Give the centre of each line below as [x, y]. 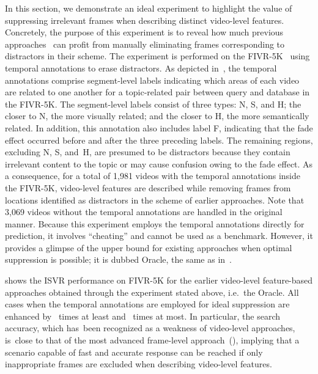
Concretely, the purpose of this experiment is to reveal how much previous [144, 32]
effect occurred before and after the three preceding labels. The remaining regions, [159, 140]
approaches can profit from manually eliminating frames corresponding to [145, 44]
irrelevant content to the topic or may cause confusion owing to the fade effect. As [159, 163]
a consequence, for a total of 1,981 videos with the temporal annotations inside [153, 176]
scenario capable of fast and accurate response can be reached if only [134, 352]
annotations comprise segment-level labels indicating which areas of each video [152, 80]
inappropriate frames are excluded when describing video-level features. [139, 364]
